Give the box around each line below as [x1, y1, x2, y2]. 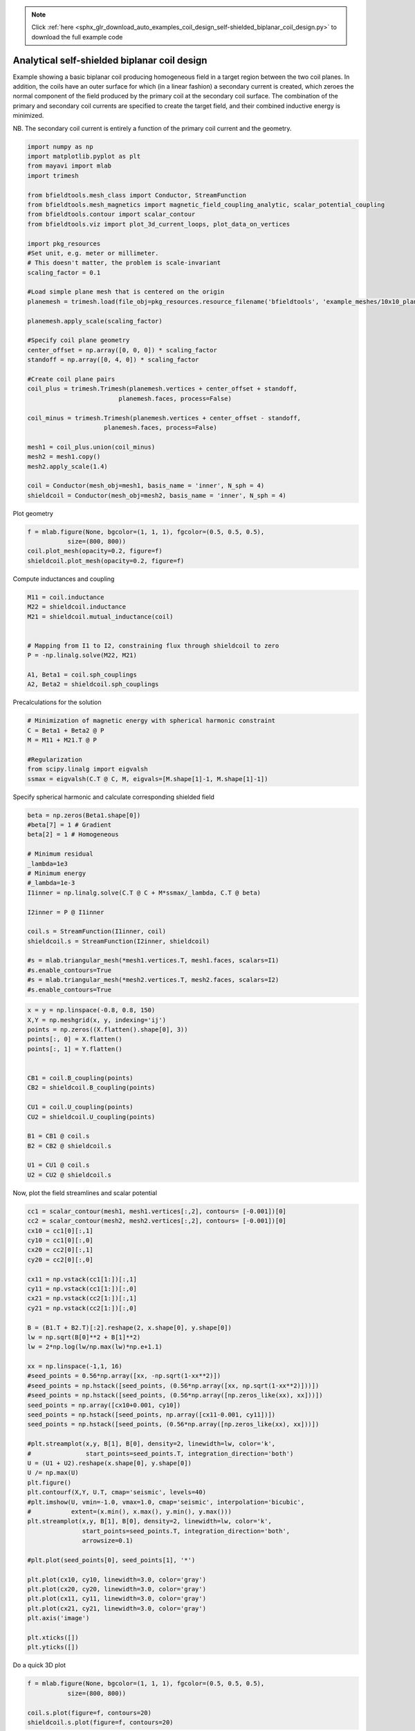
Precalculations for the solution [12, 698, 102, 706]
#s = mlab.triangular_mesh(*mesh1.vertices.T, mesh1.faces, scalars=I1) [27, 956, 279, 965]
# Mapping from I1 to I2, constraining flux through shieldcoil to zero [27, 641, 279, 649]
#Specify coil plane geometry [27, 337, 130, 344]
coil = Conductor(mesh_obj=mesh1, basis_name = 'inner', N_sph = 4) [27, 482, 265, 490]
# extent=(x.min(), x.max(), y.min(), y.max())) [27, 1507, 232, 1516]
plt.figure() [27, 1478, 72, 1487]
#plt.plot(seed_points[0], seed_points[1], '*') [27, 1556, 196, 1564]
